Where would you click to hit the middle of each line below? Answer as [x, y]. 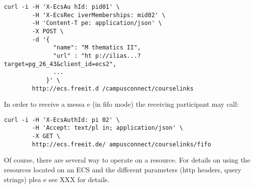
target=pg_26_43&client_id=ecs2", [60, 64]
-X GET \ [46, 136]
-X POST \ [48, 31]
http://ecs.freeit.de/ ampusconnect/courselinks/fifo [122, 144]
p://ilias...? [118, 56]
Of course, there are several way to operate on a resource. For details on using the [127, 160]
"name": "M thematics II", [97, 48]
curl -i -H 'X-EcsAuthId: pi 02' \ [62, 120]
